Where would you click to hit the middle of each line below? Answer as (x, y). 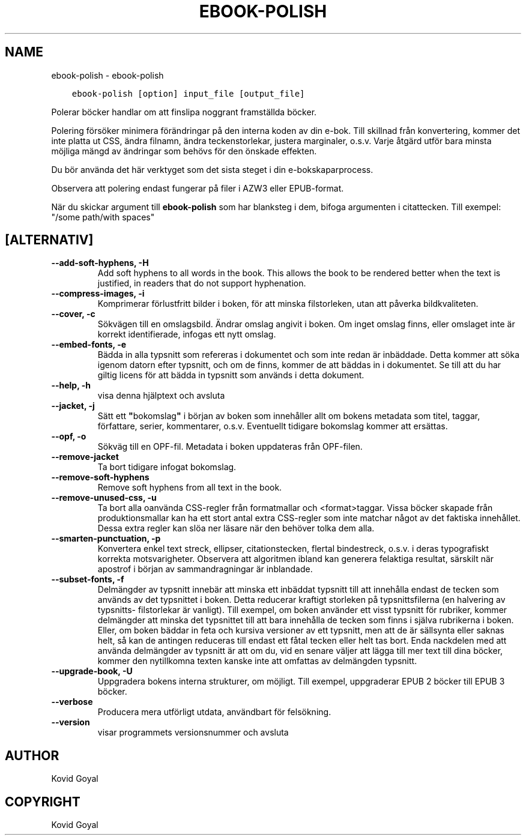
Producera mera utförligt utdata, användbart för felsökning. (214, 712)
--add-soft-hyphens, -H (100, 263)
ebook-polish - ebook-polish (107, 75)
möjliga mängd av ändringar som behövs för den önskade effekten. (184, 151)
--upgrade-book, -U (92, 671)
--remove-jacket (85, 457)
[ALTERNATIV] (49, 240)
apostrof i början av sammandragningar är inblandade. (205, 569)
